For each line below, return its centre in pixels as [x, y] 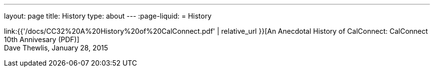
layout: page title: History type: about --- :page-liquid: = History [108, 16]
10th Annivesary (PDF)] [42, 39]
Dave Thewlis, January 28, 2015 [56, 48]
